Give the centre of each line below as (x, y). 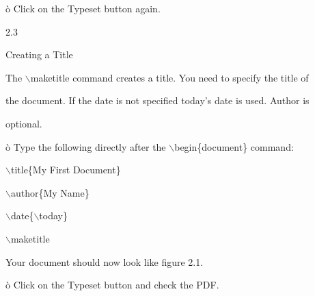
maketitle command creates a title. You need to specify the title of (169, 77)
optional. (24, 123)
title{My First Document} (66, 170)
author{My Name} (50, 192)
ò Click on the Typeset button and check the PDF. (112, 285)
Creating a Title (39, 54)
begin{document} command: (234, 146)
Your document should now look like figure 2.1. (105, 261)
